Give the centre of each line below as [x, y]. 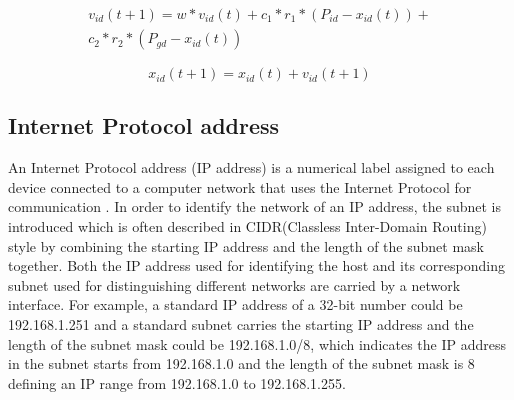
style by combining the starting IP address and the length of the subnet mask [246, 245]
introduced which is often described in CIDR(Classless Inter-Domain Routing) [247, 226]
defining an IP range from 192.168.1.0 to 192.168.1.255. [177, 382]
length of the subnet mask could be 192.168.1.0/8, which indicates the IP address [257, 343]
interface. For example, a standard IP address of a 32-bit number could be [235, 304]
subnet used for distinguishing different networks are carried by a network [234, 284]
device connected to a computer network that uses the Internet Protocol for [240, 186]
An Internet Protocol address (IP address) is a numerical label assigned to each [251, 167]
